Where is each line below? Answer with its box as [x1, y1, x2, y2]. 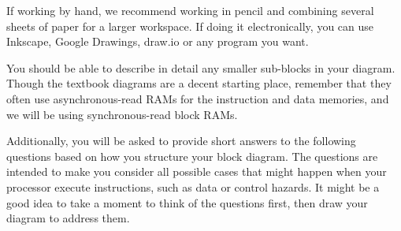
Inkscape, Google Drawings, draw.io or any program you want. [6, 33, 309, 50]
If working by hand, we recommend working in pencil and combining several [6, 2, 374, 18]
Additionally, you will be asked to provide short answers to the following [6, 132, 356, 149]
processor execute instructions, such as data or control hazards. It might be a [6, 178, 380, 195]
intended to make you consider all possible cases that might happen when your [6, 163, 387, 180]
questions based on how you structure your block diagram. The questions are [6, 147, 378, 164]
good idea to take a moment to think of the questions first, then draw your [6, 194, 368, 211]
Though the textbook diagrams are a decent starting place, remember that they [6, 75, 392, 91]
